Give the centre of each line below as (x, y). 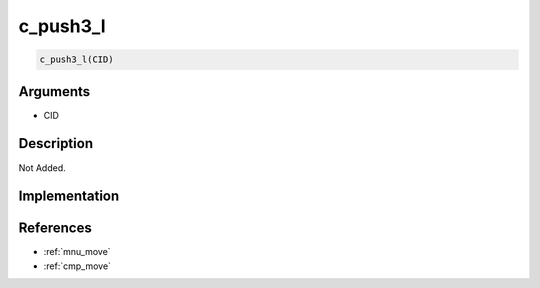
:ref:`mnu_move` (77, 252)
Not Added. (42, 167)
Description (56, 143)
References (55, 228)
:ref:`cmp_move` (77, 266)
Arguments (54, 91)
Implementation (69, 196)
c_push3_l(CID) (76, 59)
